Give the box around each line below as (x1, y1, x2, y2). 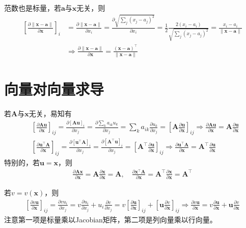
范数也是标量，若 (4, 3, 61, 13)
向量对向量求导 (4, 79, 104, 99)
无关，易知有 (29, 108, 72, 119)
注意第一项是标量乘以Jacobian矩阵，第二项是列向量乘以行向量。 (4, 214, 217, 224)
